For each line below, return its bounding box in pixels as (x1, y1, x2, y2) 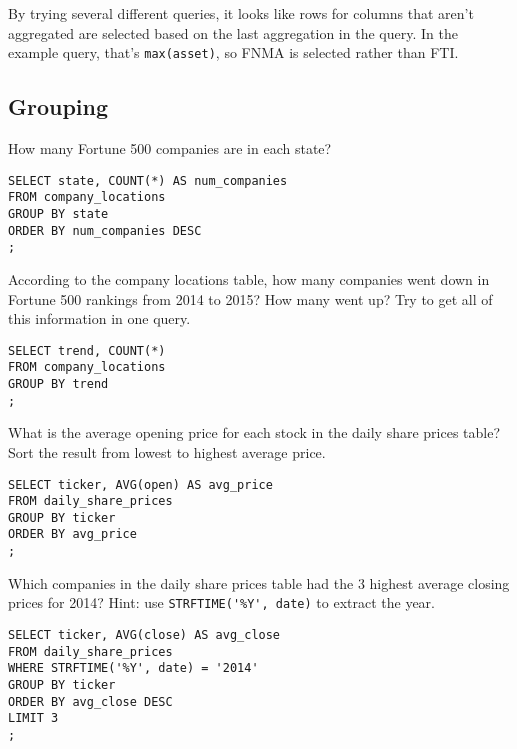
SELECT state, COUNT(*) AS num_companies (8, 173, 288, 188)
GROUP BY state (8, 206, 109, 221)
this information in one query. (8, 308, 191, 329)
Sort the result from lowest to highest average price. (8, 441, 326, 462)
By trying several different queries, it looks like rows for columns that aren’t (8, 3, 474, 23)
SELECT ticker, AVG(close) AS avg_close (8, 628, 281, 643)
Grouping (8, 91, 109, 122)
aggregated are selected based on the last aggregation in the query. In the (8, 22, 458, 43)
